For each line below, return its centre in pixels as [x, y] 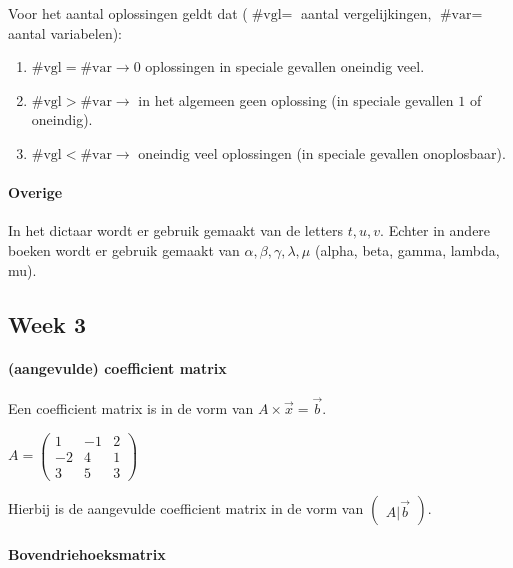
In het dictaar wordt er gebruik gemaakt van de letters [176, 230]
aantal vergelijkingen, [366, 13]
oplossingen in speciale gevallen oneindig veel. [285, 66]
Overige [35, 192]
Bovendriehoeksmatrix [87, 554]
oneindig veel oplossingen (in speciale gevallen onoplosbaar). [322, 152]
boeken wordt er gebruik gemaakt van [124, 249]
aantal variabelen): [65, 32]
